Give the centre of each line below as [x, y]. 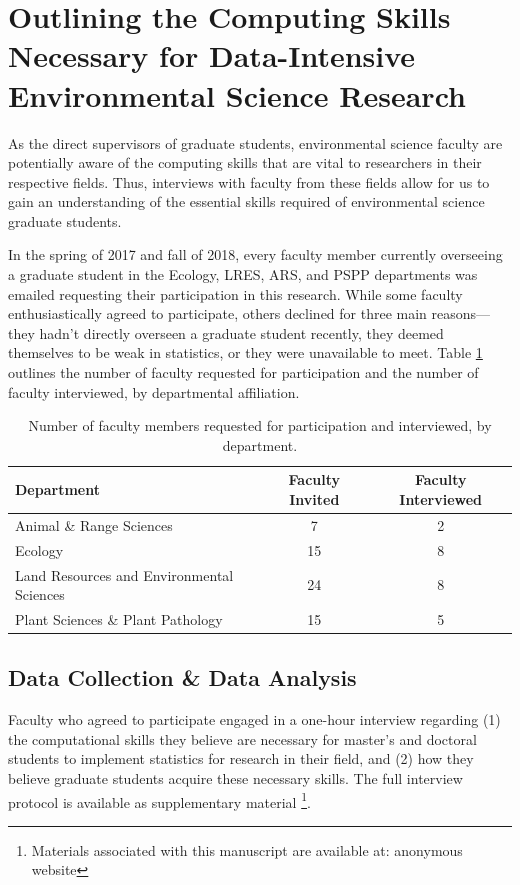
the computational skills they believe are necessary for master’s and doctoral [242, 738]
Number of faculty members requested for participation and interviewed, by [260, 425]
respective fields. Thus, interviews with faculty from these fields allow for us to [249, 181]
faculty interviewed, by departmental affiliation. [154, 391]
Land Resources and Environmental [124, 574]
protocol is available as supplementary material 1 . [159, 800]
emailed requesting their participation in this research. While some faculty [235, 293]
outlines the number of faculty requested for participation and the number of [243, 372]
